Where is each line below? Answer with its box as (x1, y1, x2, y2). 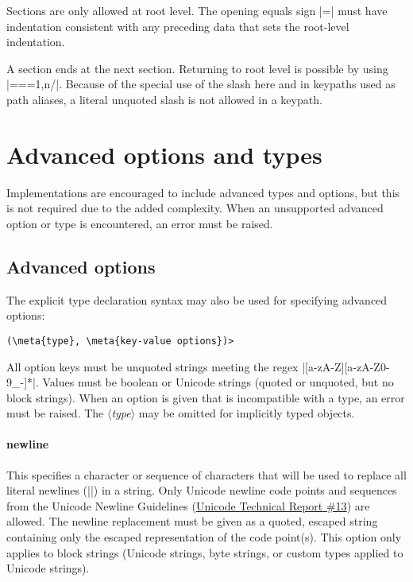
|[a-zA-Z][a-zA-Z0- (302, 358, 390, 374)
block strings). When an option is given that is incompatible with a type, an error (6, 389, 405, 405)
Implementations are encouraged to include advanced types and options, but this (6, 184, 400, 200)
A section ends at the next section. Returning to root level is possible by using (6, 60, 388, 76)
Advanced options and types (6, 138, 322, 170)
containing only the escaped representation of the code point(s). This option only (6, 529, 402, 545)
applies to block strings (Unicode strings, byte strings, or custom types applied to (6, 544, 403, 561)
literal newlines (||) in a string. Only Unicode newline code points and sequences (6, 482, 397, 499)
